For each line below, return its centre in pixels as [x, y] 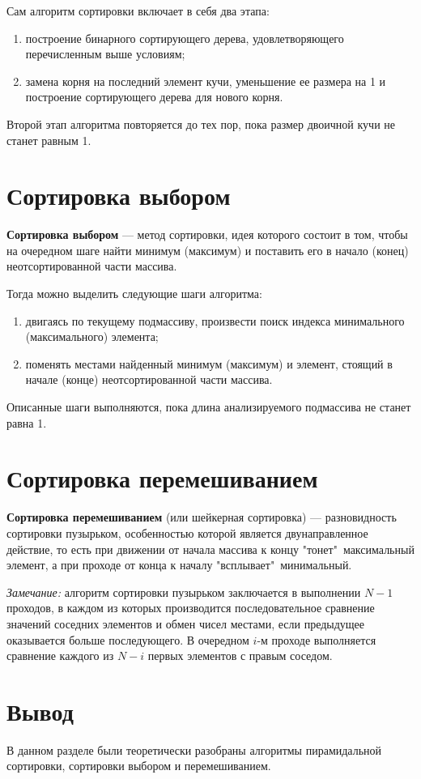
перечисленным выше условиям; [105, 54]
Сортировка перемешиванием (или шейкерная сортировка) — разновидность [202, 517]
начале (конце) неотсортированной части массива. [149, 379]
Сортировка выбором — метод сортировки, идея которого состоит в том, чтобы [207, 234]
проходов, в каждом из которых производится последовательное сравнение [191, 608]
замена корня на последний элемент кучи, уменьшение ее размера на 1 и [206, 81]
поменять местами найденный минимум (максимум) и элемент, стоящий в [209, 363]
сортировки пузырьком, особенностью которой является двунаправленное [187, 532]
